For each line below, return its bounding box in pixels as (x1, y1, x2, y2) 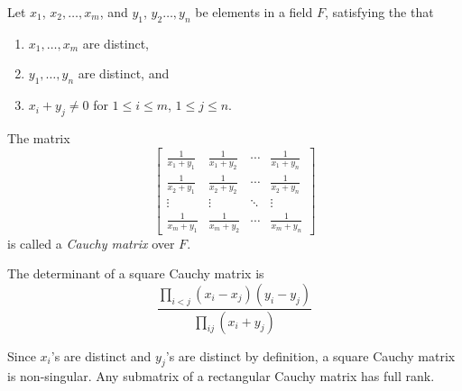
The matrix (7, 128, 70, 147)
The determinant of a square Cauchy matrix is (7, 264, 264, 283)
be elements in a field (195, 3, 313, 21)
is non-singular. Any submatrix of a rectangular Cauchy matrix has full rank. (7, 367, 435, 386)
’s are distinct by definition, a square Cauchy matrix (165, 346, 456, 365)
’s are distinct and (51, 346, 152, 365)
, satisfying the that (324, 3, 434, 21)
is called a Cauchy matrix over (7, 233, 175, 252)
